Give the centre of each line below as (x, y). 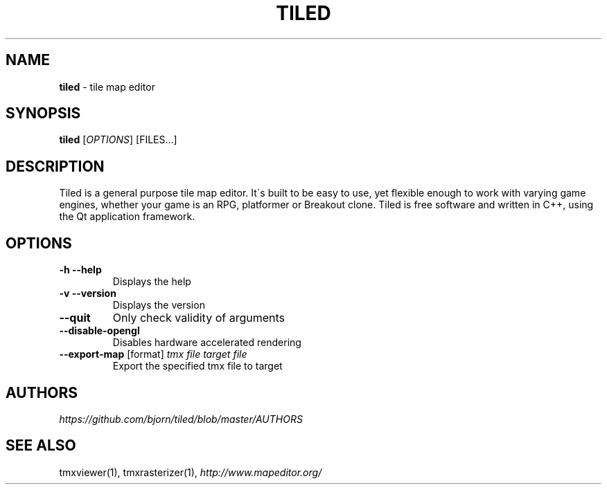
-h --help (80, 270)
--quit (75, 318)
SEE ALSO (41, 446)
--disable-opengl (99, 331)
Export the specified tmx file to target (197, 366)
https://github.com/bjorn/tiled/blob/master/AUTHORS (181, 419)
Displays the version (159, 305)
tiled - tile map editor (107, 87)
